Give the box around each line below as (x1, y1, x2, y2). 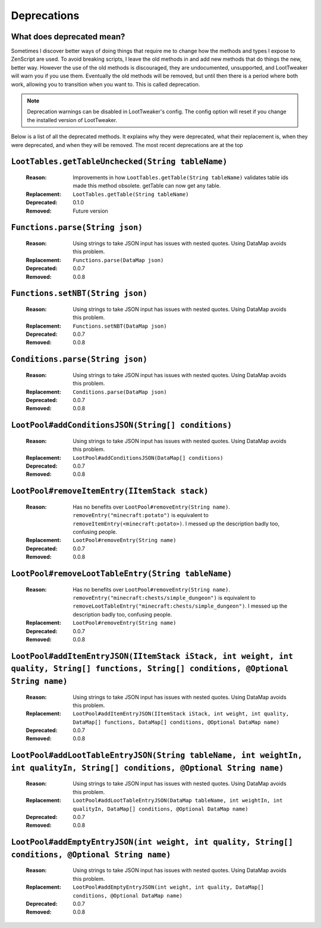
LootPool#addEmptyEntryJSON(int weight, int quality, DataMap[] (73, 884, 265, 890)
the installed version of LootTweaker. (27, 116, 118, 123)
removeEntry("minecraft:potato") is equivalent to (73, 512, 209, 519)
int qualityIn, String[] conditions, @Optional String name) (11, 763, 284, 773)
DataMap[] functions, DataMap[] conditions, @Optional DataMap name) (73, 718, 280, 725)
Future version (73, 207, 108, 214)
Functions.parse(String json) (11, 223, 143, 232)
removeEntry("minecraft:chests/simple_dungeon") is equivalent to (73, 594, 256, 601)
